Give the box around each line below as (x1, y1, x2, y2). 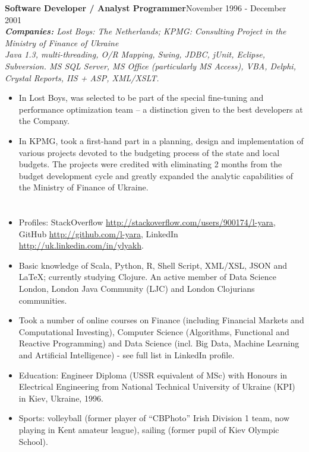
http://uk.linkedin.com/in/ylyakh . (18, 239, 144, 252)
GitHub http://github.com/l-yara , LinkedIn (18, 227, 178, 240)
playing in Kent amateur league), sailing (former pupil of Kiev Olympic (18, 424, 279, 435)
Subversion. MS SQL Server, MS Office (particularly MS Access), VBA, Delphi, (5, 59, 296, 72)
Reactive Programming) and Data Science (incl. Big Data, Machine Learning (18, 337, 299, 349)
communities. (18, 294, 67, 306)
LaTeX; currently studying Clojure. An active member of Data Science (18, 270, 276, 283)
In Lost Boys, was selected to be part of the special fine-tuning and (18, 91, 264, 104)
